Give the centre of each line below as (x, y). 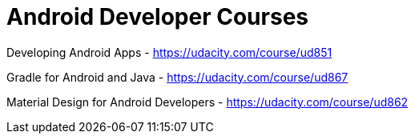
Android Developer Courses (157, 17)
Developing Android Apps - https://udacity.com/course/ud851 (169, 52)
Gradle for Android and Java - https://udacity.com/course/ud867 (177, 77)
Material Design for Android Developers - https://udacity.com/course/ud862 (207, 102)
